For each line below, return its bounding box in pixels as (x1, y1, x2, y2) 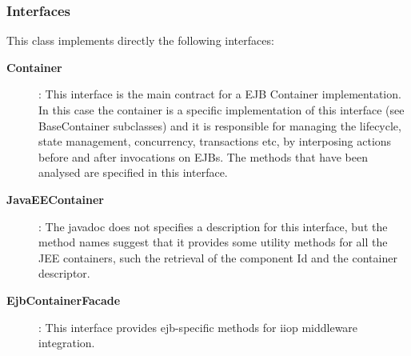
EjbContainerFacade (6, 291, 121, 308)
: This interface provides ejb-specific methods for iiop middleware (38, 318, 358, 335)
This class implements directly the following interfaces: (6, 32, 274, 49)
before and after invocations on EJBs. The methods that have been (38, 148, 368, 165)
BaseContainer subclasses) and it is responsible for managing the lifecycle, (38, 117, 401, 134)
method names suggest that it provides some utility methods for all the (38, 234, 388, 250)
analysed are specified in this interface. (38, 164, 228, 181)
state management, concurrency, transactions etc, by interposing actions (38, 133, 392, 150)
